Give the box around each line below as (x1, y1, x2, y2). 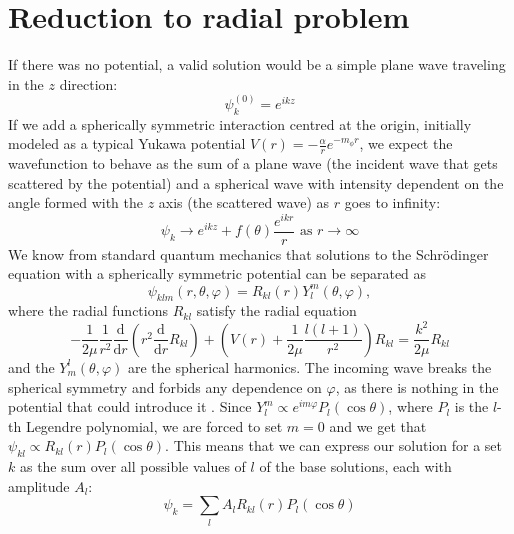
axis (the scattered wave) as (158, 192, 330, 213)
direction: (59, 73, 118, 94)
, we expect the (359, 133, 453, 154)
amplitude (8, 475, 70, 496)
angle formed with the (8, 192, 143, 213)
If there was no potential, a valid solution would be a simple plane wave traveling (8, 54, 506, 75)
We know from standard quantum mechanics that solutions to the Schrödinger (8, 243, 489, 264)
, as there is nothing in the (335, 376, 499, 397)
